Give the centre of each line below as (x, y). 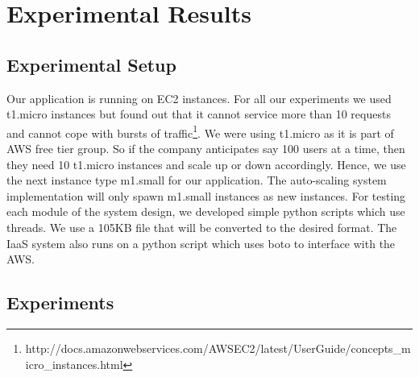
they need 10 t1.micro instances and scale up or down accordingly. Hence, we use (206, 164)
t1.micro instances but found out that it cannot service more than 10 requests (199, 114)
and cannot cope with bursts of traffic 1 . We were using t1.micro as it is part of (200, 131)
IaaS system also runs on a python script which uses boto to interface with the (201, 243)
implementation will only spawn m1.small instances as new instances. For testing (206, 195)
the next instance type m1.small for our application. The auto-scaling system (197, 180)
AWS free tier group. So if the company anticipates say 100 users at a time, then (206, 149)
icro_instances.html (74, 364)
